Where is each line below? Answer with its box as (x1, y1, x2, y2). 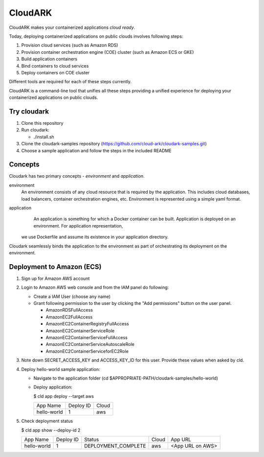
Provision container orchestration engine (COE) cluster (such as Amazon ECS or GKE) (21, 49, 194, 55)
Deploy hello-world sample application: (21, 366, 100, 372)
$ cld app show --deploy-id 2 (21, 427, 81, 433)
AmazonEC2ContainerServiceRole (45, 328, 115, 334)
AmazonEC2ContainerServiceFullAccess (45, 334, 128, 340)
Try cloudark (9, 107, 49, 115)
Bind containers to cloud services (21, 63, 89, 69)
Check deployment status (21, 418, 73, 424)
